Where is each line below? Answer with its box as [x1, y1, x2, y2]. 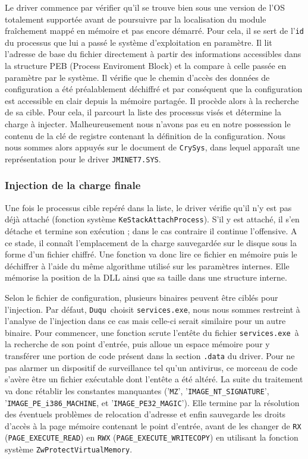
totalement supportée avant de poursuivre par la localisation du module [5, 12, 266, 25]
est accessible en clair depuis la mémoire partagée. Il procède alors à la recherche [5, 94, 299, 106]
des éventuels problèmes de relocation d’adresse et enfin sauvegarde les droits [5, 408, 286, 420]
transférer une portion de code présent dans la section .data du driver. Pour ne [5, 350, 295, 362]
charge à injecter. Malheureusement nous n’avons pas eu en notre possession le [5, 118, 291, 130]
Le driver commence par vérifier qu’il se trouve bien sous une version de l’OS [5, 1, 285, 13]
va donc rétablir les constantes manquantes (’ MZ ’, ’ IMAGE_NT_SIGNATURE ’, [5, 384, 269, 397]
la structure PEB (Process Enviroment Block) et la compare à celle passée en [5, 59, 287, 72]
